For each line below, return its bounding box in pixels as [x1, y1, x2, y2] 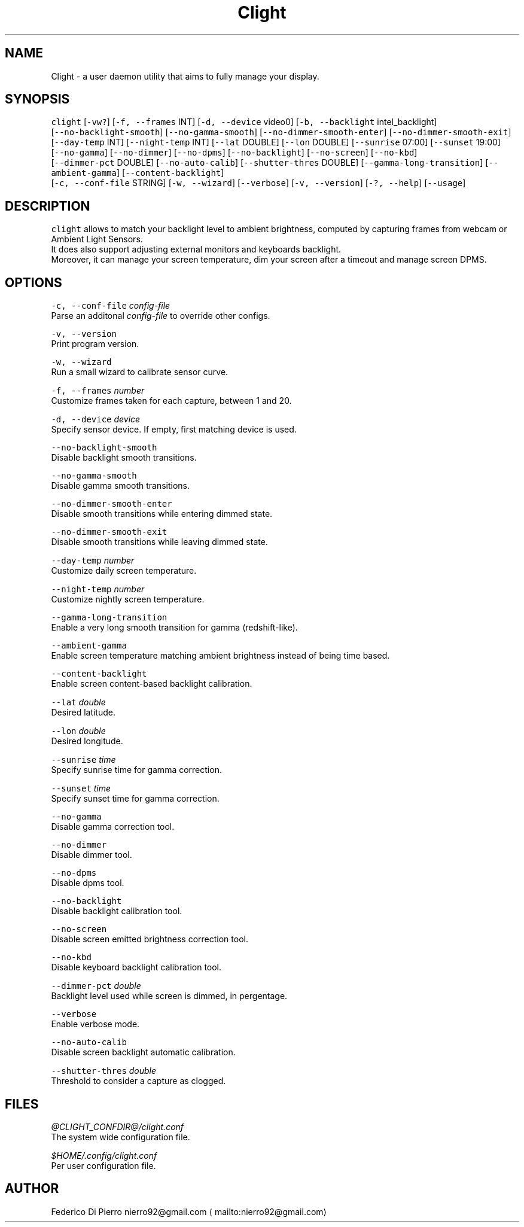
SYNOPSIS [5, 92, 70, 107]
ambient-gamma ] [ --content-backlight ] [51, 168, 224, 178]
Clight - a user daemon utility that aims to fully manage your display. [51, 71, 319, 81]
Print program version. [51, 339, 139, 349]
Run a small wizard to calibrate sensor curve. [51, 367, 229, 377]
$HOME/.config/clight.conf [51, 1150, 157, 1161]
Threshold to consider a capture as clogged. [51, 1076, 226, 1086]
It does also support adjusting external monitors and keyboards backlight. [51, 244, 342, 255]
